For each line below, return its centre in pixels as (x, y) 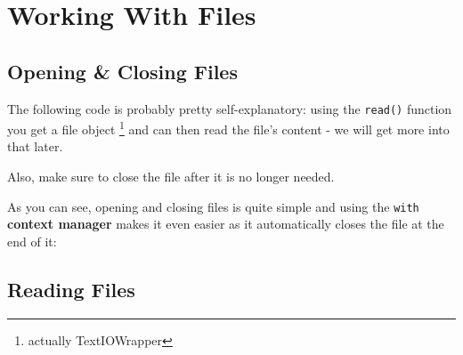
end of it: (32, 241)
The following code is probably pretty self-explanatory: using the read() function (230, 108)
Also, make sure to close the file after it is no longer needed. (171, 177)
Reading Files (71, 289)
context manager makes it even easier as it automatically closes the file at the (226, 224)
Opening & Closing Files (122, 71)
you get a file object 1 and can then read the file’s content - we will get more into (228, 128)
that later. (35, 146)
